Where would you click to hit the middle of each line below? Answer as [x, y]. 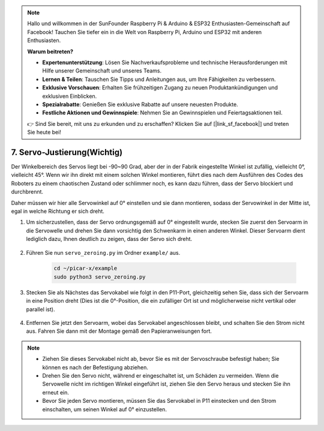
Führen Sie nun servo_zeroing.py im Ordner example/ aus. [103, 252]
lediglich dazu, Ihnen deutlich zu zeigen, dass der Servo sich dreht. [109, 239]
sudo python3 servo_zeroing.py [100, 277]
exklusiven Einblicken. [70, 96]
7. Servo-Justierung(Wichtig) [67, 152]
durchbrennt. [27, 192]
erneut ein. [55, 392]
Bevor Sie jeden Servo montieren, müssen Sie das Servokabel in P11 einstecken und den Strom [159, 401]
